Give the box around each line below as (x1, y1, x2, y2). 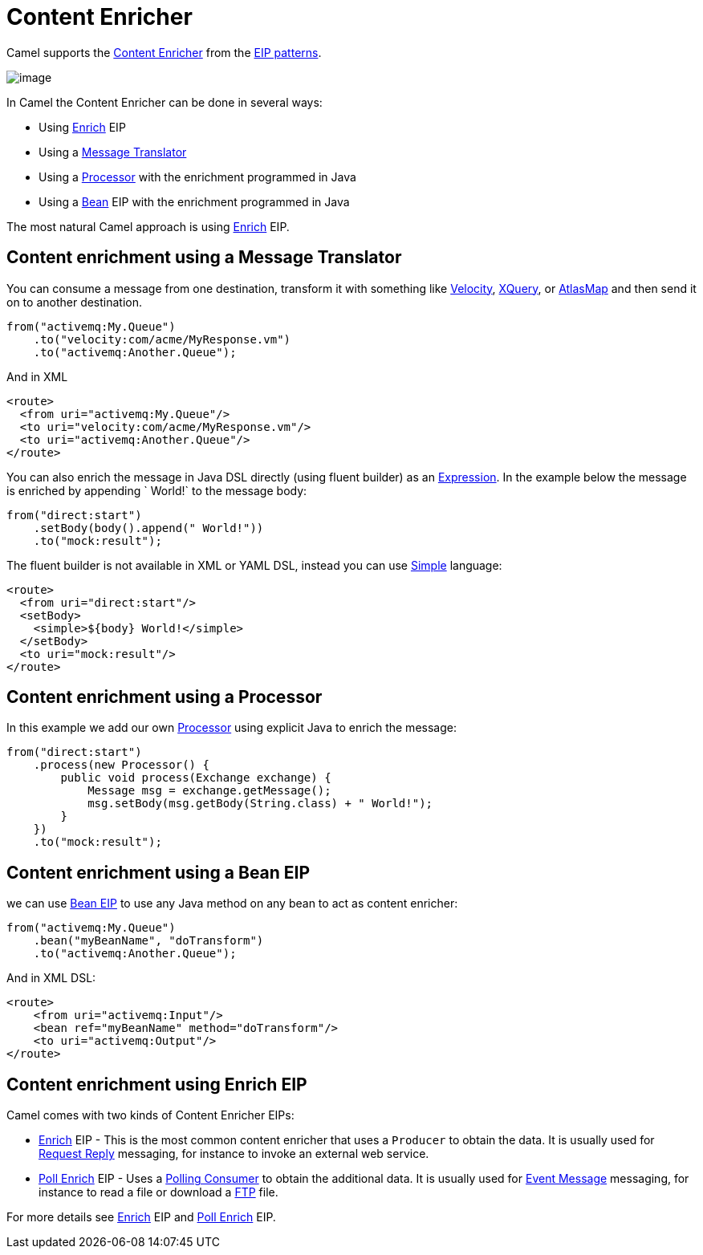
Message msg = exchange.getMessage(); (87, 784, 331, 798)
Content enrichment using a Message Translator (6, 247, 402, 268)
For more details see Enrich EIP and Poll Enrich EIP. (6, 1210, 276, 1225)
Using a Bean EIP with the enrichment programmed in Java (39, 194, 350, 209)
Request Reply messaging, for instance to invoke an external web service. (39, 1147, 429, 1161)
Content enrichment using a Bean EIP (6, 862, 311, 883)
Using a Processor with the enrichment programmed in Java (39, 169, 356, 184)
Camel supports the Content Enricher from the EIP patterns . (6, 45, 322, 59)
